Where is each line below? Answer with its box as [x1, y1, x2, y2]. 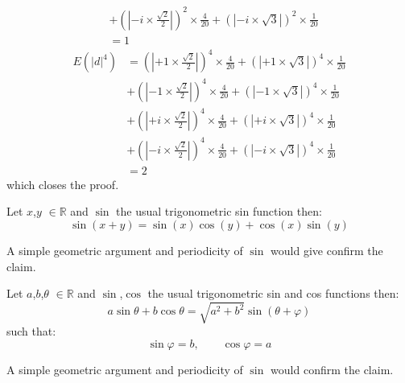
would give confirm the [271, 241, 383, 258]
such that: [6, 323, 56, 340]
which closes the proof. [6, 175, 119, 192]
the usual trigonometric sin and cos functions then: [147, 285, 399, 302]
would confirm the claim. [271, 360, 394, 377]
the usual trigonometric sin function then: [116, 203, 322, 220]
